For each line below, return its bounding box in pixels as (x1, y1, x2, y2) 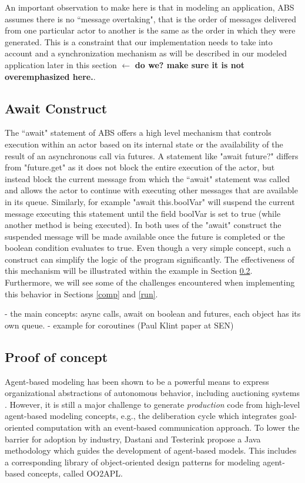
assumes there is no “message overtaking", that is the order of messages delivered (5, 12, 297, 25)
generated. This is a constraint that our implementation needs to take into (5, 35, 273, 48)
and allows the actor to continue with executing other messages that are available (5, 184, 298, 196)
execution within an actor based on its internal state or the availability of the (5, 137, 283, 150)
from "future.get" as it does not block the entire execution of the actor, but (5, 161, 275, 173)
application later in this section (5, 58, 117, 71)
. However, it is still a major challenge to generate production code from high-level (5, 398, 300, 410)
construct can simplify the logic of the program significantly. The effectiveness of (5, 253, 294, 265)
